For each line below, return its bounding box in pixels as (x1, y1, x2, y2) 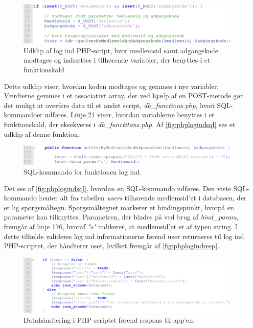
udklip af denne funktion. (4, 129, 80, 139)
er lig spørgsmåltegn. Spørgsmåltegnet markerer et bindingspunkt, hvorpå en (4, 202, 234, 212)
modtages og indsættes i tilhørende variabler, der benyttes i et (23, 55, 210, 65)
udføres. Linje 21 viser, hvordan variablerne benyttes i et (45, 109, 215, 120)
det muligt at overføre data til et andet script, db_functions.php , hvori (4, 100, 215, 110)
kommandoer (4, 109, 43, 120)
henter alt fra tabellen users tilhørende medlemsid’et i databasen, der (39, 193, 247, 203)
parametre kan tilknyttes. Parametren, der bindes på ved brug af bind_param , (4, 212, 239, 222)
